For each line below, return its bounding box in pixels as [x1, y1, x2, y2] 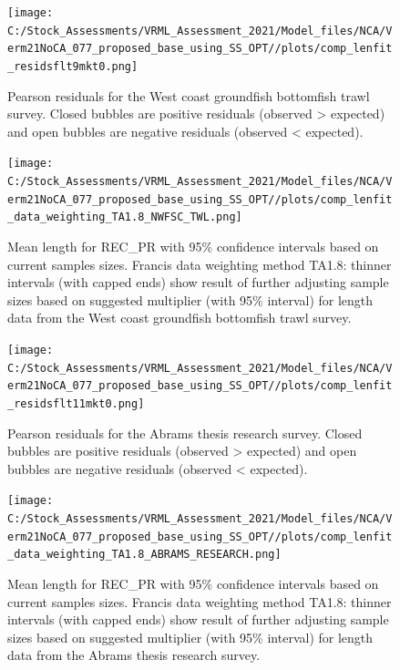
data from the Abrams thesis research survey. [7, 645, 261, 665]
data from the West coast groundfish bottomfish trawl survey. [7, 308, 352, 327]
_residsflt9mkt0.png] [7, 59, 138, 73]
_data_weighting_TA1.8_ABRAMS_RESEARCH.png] [7, 548, 282, 562]
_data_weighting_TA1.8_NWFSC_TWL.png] [7, 211, 242, 224]
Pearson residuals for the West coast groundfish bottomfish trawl [7, 86, 370, 105]
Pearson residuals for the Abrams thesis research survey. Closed [7, 423, 363, 442]
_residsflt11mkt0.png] [7, 397, 145, 410]
